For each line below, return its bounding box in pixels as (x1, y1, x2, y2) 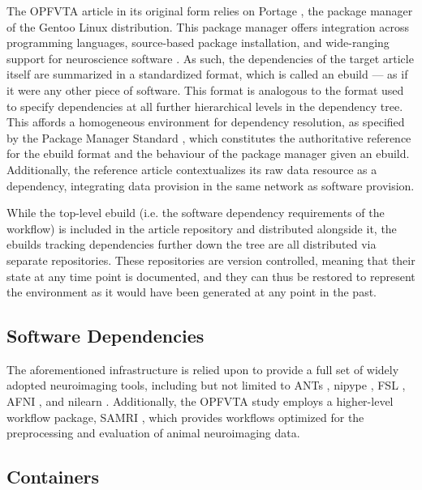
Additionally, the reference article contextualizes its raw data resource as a (6, 160, 377, 177)
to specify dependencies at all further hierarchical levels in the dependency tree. (6, 97, 403, 114)
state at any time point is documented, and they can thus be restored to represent (6, 267, 416, 284)
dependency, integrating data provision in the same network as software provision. (6, 177, 415, 194)
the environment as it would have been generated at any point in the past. (6, 283, 377, 300)
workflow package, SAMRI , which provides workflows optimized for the (6, 408, 364, 425)
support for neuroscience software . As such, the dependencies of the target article (6, 49, 414, 66)
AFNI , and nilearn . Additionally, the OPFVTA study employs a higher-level (6, 393, 394, 410)
